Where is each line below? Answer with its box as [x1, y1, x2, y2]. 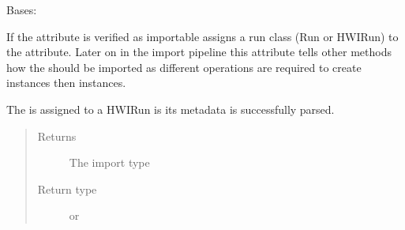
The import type [69, 154, 150, 171]
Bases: [6, 2, 37, 17]
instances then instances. [6, 74, 126, 91]
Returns [37, 127, 77, 144]
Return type [37, 180, 97, 197]
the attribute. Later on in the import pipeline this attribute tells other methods [6, 43, 392, 60]
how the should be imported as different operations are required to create [6, 58, 362, 75]
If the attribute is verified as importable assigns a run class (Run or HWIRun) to [6, 28, 399, 44]
